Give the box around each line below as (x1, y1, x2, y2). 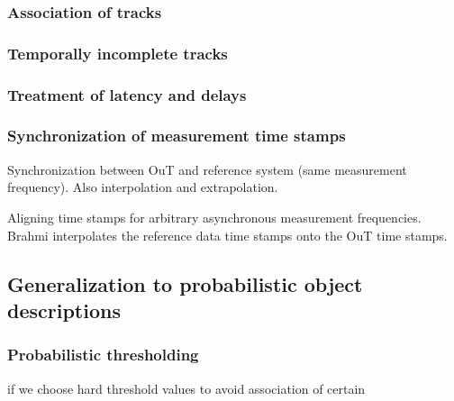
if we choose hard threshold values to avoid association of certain (7, 378, 366, 397)
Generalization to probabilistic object (7, 269, 363, 297)
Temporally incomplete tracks (7, 41, 228, 64)
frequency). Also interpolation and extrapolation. (7, 178, 278, 196)
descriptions (7, 296, 121, 324)
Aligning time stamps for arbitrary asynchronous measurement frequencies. (7, 207, 422, 226)
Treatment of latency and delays (7, 83, 247, 105)
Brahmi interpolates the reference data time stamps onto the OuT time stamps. (7, 225, 448, 244)
